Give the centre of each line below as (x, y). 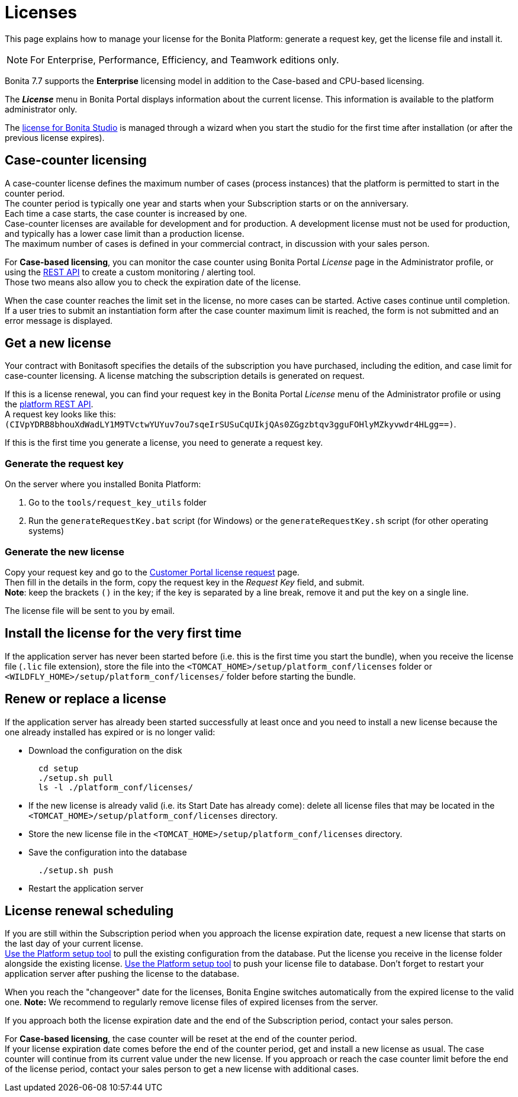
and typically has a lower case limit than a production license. (125, 233)
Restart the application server (86, 888)
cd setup (58, 768)
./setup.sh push (76, 870)
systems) (46, 531)
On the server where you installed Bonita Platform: (103, 484)
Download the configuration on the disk (105, 750)
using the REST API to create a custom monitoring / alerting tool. (130, 272)
